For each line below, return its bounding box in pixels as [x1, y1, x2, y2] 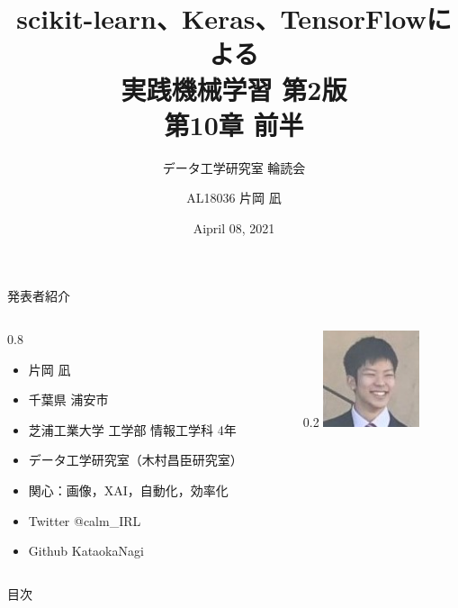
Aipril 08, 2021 [193, 218, 275, 237]
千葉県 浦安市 [28, 390, 109, 409]
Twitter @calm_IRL [28, 511, 141, 530]
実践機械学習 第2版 [121, 70, 347, 107]
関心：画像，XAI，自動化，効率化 [28, 481, 229, 500]
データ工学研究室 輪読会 [162, 158, 306, 177]
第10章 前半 [164, 105, 304, 142]
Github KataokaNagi [28, 541, 144, 560]
